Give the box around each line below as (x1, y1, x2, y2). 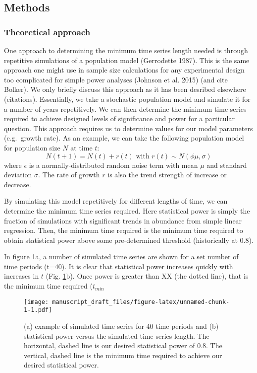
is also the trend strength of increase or (107, 169, 227, 180)
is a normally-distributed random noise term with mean (29, 159, 198, 170)
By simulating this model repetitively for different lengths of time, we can (4, 196, 228, 206)
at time (70, 142, 93, 152)
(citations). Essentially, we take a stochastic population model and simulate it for (4, 93, 251, 104)
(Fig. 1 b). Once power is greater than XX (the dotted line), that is (46, 271, 249, 281)
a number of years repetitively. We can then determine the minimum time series (4, 103, 247, 114)
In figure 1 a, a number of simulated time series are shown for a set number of (4, 251, 239, 262)
